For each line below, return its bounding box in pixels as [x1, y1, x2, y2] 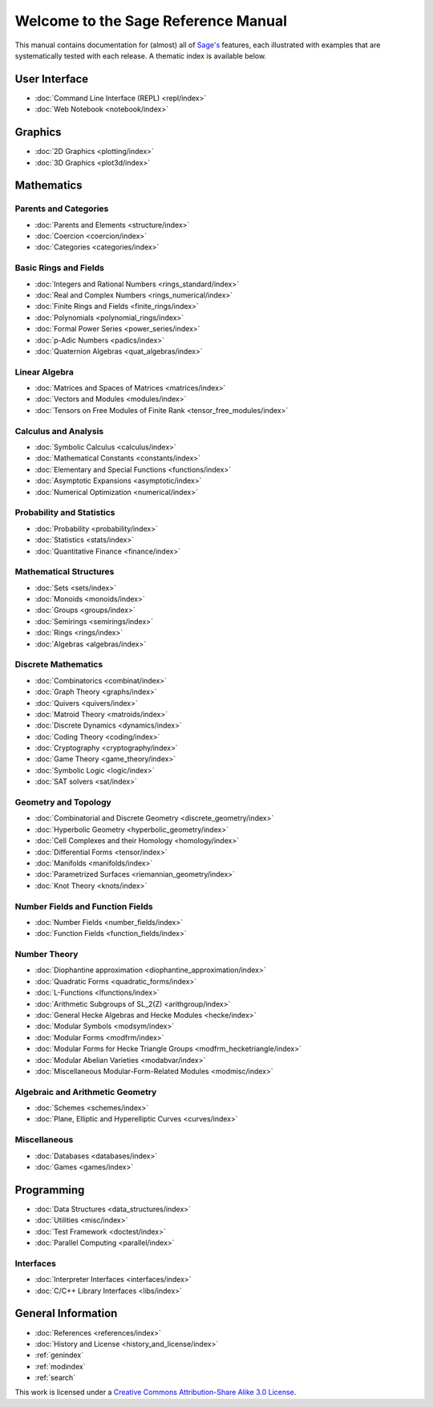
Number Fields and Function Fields [14, 901, 153, 912]
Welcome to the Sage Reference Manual [14, 12, 288, 30]
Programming [14, 1183, 85, 1197]
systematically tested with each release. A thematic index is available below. [14, 51, 267, 60]
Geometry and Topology [14, 797, 111, 808]
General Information [14, 1307, 118, 1320]
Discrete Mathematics [14, 659, 103, 670]
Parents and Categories [14, 203, 109, 214]
